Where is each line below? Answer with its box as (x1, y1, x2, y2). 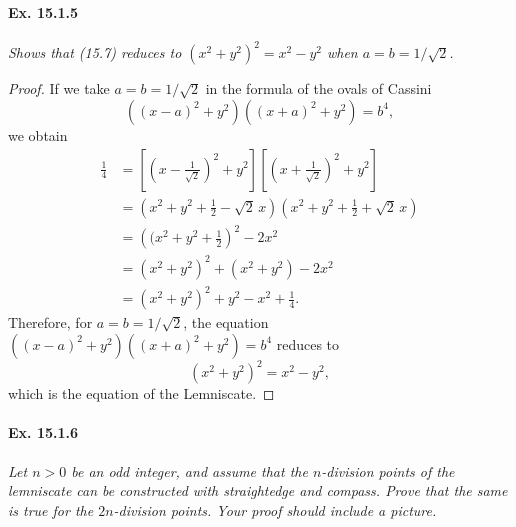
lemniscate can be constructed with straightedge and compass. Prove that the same (8, 480, 508, 501)
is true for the (8, 499, 94, 520)
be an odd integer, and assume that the (71, 460, 308, 481)
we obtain (8, 124, 68, 145)
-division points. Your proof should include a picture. (113, 499, 437, 520)
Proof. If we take (8, 78, 110, 99)
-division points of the (321, 460, 455, 481)
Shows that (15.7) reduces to (8, 42, 182, 63)
